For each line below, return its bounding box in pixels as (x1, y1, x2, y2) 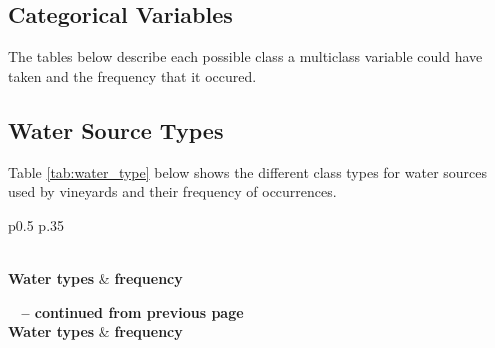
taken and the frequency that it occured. (8, 65, 257, 86)
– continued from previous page (21, 301, 244, 322)
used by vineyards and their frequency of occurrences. (8, 181, 337, 202)
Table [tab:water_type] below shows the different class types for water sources (8, 161, 488, 182)
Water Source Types (8, 114, 224, 145)
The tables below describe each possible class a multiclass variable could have (8, 46, 483, 67)
